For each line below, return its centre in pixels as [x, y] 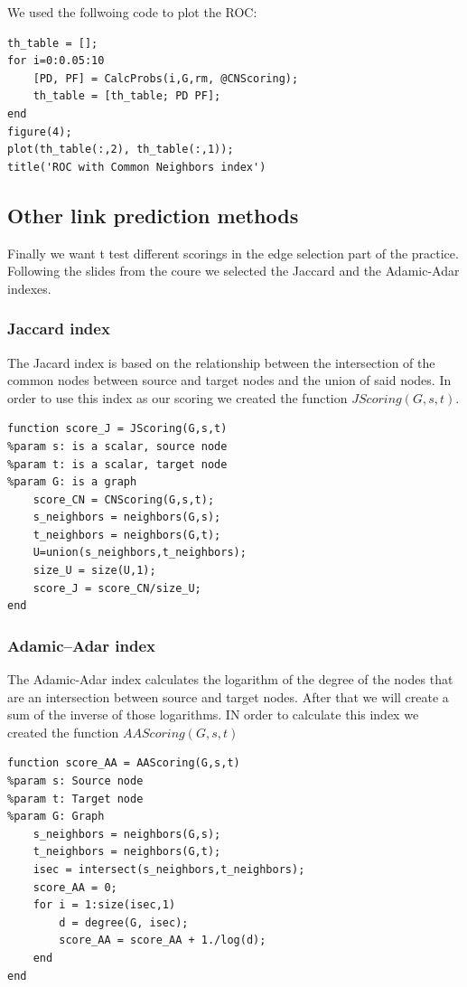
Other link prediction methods [153, 215]
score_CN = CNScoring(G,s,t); [124, 499]
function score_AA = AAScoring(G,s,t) [124, 763]
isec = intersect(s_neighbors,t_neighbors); [169, 870]
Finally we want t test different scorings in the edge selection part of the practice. [233, 253]
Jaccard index [59, 329]
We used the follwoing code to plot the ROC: [132, 12]
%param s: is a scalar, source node [117, 446]
